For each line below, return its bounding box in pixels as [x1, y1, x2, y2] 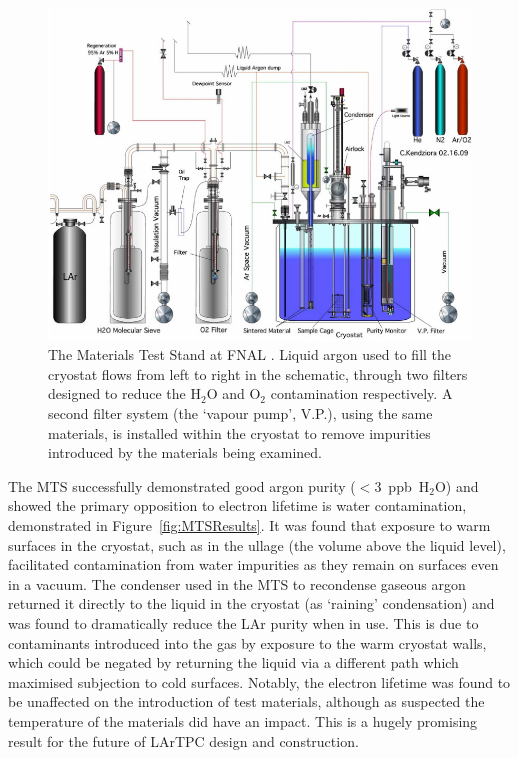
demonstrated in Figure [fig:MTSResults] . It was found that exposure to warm [8, 514, 491, 535]
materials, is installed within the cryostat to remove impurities [48, 422, 431, 443]
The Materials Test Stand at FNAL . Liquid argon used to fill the [48, 344, 452, 365]
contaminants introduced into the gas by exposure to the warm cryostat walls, [8, 632, 487, 653]
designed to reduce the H [48, 383, 201, 404]
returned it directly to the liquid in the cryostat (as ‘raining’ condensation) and [8, 593, 495, 614]
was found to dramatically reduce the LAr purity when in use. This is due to [8, 612, 479, 633]
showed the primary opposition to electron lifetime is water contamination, [8, 495, 467, 516]
